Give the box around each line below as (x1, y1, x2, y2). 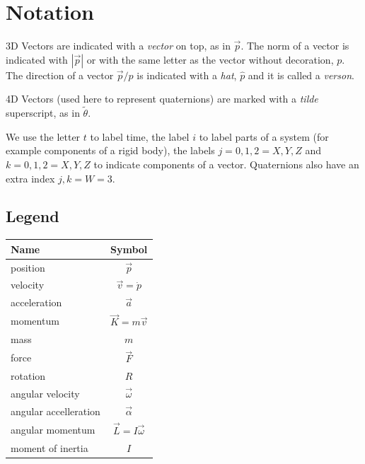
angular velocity (11, 385, 80, 400)
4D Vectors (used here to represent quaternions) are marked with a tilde (6, 91, 318, 106)
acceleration (11, 295, 62, 310)
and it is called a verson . (248, 67, 354, 82)
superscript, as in (6, 105, 80, 120)
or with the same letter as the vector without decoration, (86, 52, 334, 66)
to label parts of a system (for (199, 129, 329, 144)
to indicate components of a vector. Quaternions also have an (93, 156, 359, 171)
